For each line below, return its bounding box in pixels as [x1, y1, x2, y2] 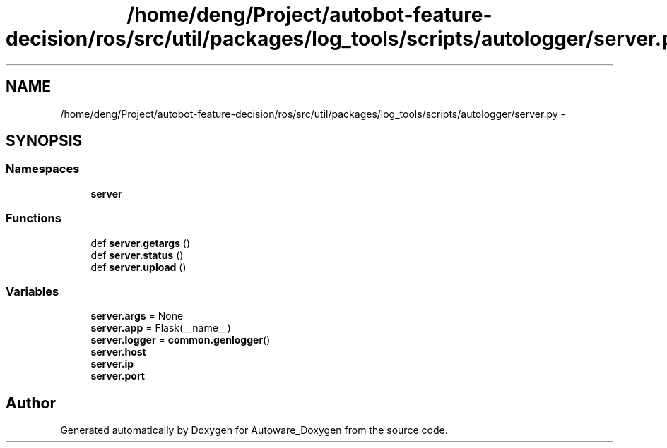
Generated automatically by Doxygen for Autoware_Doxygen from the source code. [60, 424, 448, 437]
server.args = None [90, 310, 184, 322]
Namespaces [6, 162, 80, 176]
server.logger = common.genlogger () [90, 334, 271, 346]
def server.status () [90, 248, 184, 261]
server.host [90, 346, 146, 358]
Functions [6, 211, 61, 226]
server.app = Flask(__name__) [90, 322, 231, 334]
